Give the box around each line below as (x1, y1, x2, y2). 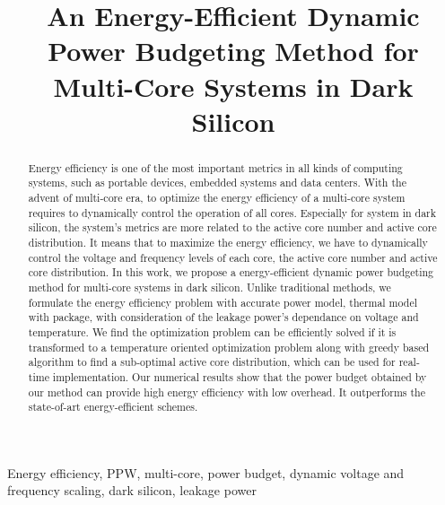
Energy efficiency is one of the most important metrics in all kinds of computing (28, 160, 403, 175)
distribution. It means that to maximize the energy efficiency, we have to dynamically (28, 235, 428, 250)
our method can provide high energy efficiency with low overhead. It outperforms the (28, 384, 425, 399)
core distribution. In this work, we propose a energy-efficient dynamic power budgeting (28, 265, 434, 280)
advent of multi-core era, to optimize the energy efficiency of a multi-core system (28, 190, 406, 205)
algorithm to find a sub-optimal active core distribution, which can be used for (28, 354, 396, 370)
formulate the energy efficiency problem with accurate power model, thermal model (28, 294, 417, 309)
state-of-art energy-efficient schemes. (28, 399, 198, 414)
